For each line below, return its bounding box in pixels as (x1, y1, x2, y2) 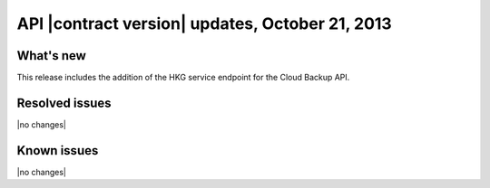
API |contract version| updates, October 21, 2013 (16, 14, 392, 33)
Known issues (16, 143, 99, 158)
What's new (16, 48, 86, 63)
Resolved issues (16, 95, 113, 110)
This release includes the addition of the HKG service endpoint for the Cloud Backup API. (16, 72, 350, 83)
